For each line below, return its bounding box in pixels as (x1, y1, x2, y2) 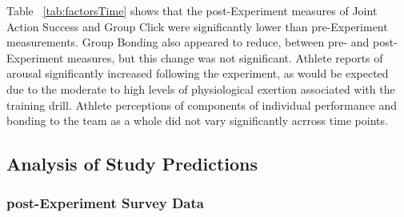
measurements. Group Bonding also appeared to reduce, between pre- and (6, 34, 370, 50)
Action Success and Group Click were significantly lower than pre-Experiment (6, 18, 388, 34)
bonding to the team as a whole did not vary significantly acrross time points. (6, 112, 388, 129)
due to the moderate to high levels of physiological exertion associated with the (6, 80, 395, 97)
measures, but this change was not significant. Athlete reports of (67, 49, 383, 66)
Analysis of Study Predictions (6, 151, 258, 176)
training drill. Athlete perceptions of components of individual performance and (6, 96, 398, 113)
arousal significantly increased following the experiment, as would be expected (6, 65, 389, 82)
